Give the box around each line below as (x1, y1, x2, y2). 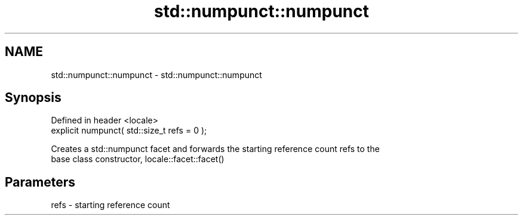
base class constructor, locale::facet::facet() (51, 154, 224, 165)
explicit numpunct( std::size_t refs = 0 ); (51, 125, 207, 136)
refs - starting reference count (51, 200, 170, 210)
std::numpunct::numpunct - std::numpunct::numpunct (51, 69, 262, 80)
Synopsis (5, 90, 61, 106)
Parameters (5, 174, 75, 190)
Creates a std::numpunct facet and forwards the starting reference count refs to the (51, 144, 380, 154)
